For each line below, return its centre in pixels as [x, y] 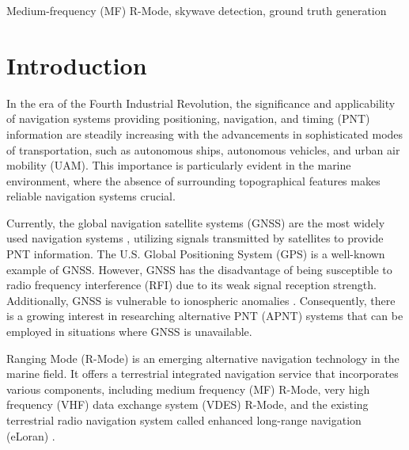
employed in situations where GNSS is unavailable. [129, 332]
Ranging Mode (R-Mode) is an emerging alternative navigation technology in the [203, 358]
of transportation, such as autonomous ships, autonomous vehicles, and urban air [203, 149]
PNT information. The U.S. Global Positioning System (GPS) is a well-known [196, 254]
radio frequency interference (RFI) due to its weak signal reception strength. [191, 285]
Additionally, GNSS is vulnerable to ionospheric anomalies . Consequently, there [201, 300]
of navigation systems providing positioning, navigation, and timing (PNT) [188, 118]
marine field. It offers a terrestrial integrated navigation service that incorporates [203, 374]
